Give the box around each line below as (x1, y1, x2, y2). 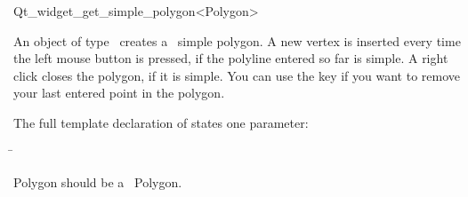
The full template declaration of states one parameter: (13, 113, 309, 131)
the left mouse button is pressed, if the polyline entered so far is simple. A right (13, 49, 448, 67)
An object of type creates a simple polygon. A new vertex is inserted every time (13, 31, 461, 50)
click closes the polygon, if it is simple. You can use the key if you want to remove (13, 66, 461, 84)
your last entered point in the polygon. (13, 83, 225, 102)
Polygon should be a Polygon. (13, 173, 182, 192)
